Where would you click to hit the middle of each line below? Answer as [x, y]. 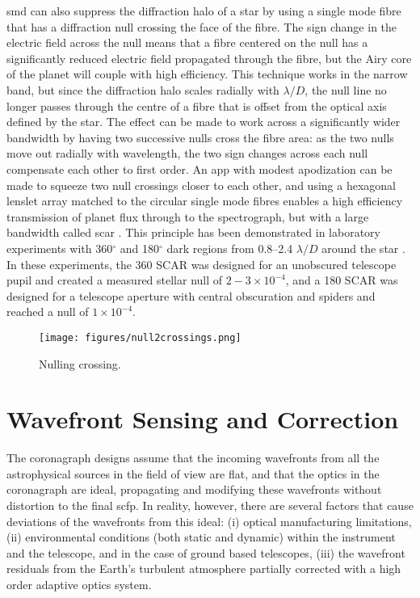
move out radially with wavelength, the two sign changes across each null [187, 153]
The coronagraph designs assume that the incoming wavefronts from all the [193, 458]
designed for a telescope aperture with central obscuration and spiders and [191, 295]
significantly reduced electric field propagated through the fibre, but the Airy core [209, 58]
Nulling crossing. [80, 363]
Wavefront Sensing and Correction [203, 419]
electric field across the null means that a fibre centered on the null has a [187, 42]
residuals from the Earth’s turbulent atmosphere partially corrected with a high [204, 569]
